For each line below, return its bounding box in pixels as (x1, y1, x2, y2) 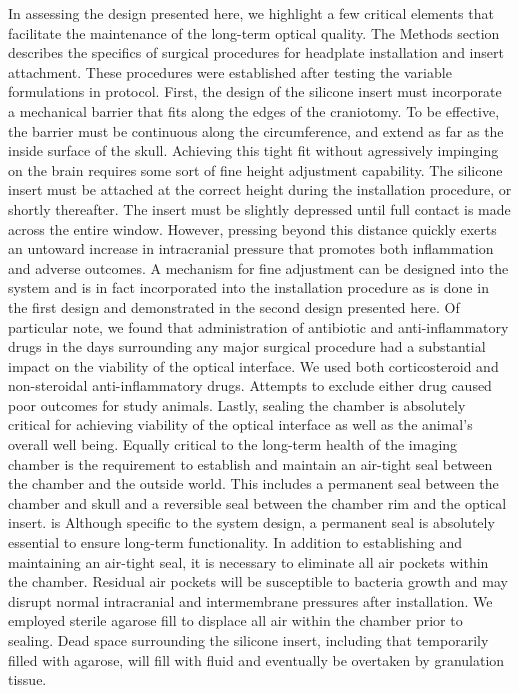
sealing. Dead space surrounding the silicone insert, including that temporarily (8, 630, 489, 650)
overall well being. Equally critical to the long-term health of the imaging (8, 434, 458, 455)
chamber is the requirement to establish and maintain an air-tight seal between (8, 453, 493, 474)
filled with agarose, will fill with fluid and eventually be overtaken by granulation (8, 649, 505, 670)
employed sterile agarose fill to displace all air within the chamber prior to (8, 610, 463, 631)
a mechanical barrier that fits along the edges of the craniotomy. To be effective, (8, 100, 500, 121)
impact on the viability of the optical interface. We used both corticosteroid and (8, 355, 499, 376)
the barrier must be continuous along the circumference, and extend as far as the (8, 120, 504, 141)
